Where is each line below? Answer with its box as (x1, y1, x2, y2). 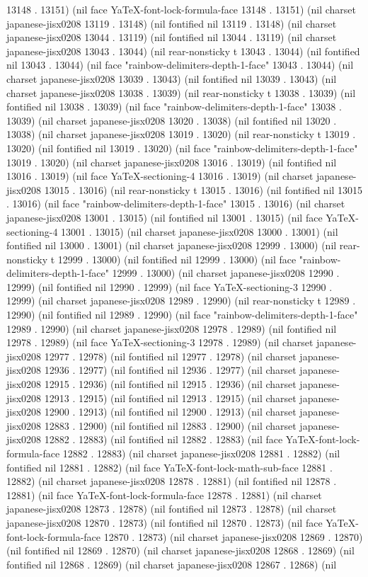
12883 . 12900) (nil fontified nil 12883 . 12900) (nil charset (44, 418, 297, 433)
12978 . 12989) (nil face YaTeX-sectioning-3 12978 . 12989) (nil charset (6, 335, 314, 350)
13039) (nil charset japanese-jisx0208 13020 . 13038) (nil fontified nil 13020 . (6, 113, 337, 127)
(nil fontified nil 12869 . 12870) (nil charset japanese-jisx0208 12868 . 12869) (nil (6, 543, 355, 558)
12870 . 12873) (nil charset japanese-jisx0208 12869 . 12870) (103, 529, 363, 544)
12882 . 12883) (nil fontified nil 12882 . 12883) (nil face (44, 432, 283, 447)
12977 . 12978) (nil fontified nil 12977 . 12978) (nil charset (44, 348, 297, 363)
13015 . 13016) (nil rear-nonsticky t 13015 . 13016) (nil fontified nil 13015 (44, 182, 363, 197)
